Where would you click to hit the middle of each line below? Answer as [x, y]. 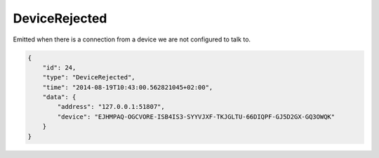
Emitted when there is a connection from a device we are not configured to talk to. [132, 39]
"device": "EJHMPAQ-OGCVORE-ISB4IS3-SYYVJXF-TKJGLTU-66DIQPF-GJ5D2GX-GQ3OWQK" [196, 117]
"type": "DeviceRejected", [89, 78]
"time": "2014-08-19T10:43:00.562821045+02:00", [128, 87]
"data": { [59, 97]
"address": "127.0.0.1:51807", [111, 107]
